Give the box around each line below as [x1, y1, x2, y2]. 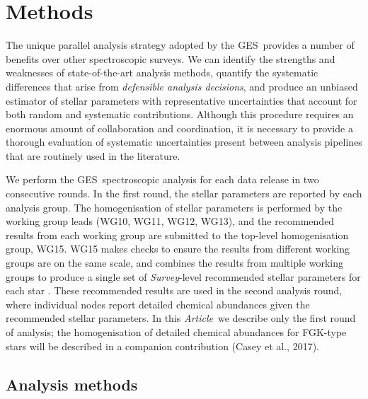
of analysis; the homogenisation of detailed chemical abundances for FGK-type [6, 325, 347, 339]
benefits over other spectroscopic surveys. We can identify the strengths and [6, 51, 335, 66]
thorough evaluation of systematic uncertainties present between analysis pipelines [6, 134, 362, 149]
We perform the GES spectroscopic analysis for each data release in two [6, 172, 319, 187]
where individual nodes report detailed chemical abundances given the [6, 296, 310, 311]
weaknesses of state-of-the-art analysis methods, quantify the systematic [6, 65, 318, 80]
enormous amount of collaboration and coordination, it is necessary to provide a [6, 120, 353, 135]
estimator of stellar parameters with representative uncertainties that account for [6, 93, 357, 108]
